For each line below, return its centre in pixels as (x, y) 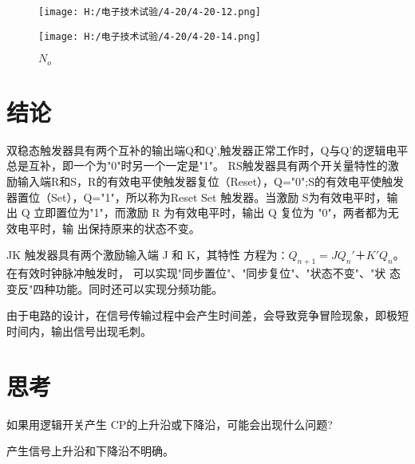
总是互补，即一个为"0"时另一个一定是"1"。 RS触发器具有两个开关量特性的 (197, 165)
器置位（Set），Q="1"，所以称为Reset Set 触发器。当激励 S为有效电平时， (197, 197)
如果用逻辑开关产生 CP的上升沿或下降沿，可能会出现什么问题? (170, 424)
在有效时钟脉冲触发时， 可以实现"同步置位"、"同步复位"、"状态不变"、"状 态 (204, 273)
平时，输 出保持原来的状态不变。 (114, 228)
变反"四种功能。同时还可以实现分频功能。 (115, 288)
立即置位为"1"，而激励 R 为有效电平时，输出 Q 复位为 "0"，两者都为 (211, 212)
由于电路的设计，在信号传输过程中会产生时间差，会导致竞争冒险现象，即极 (202, 315)
